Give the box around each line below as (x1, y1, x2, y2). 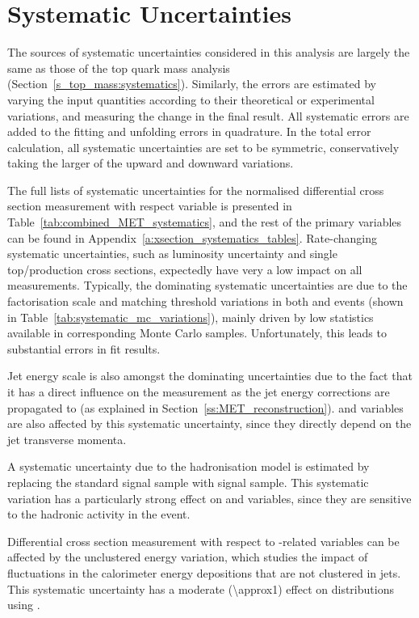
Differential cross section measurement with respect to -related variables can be (7, 532, 400, 549)
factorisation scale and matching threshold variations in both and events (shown (7, 293, 404, 310)
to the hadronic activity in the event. (7, 506, 191, 523)
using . (7, 596, 40, 613)
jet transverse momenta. (7, 430, 127, 447)
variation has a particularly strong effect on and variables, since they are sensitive (7, 489, 412, 506)
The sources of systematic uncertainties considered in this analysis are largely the (7, 44, 410, 61)
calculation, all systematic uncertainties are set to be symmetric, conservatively (7, 138, 400, 155)
